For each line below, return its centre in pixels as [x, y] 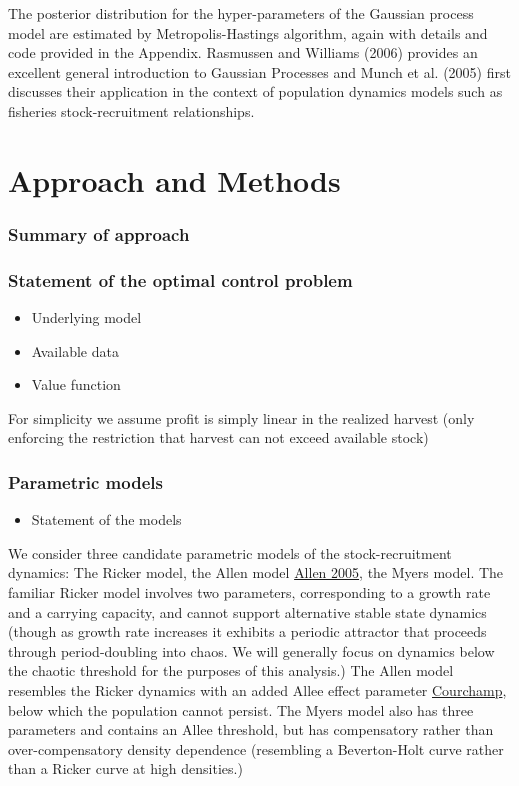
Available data [75, 350]
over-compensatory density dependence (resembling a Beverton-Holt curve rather [256, 748]
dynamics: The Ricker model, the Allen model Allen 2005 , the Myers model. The [256, 572]
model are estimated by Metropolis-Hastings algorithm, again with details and [248, 32]
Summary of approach [99, 233]
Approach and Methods [174, 179]
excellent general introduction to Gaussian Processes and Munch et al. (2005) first [259, 71]
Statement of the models [106, 519]
